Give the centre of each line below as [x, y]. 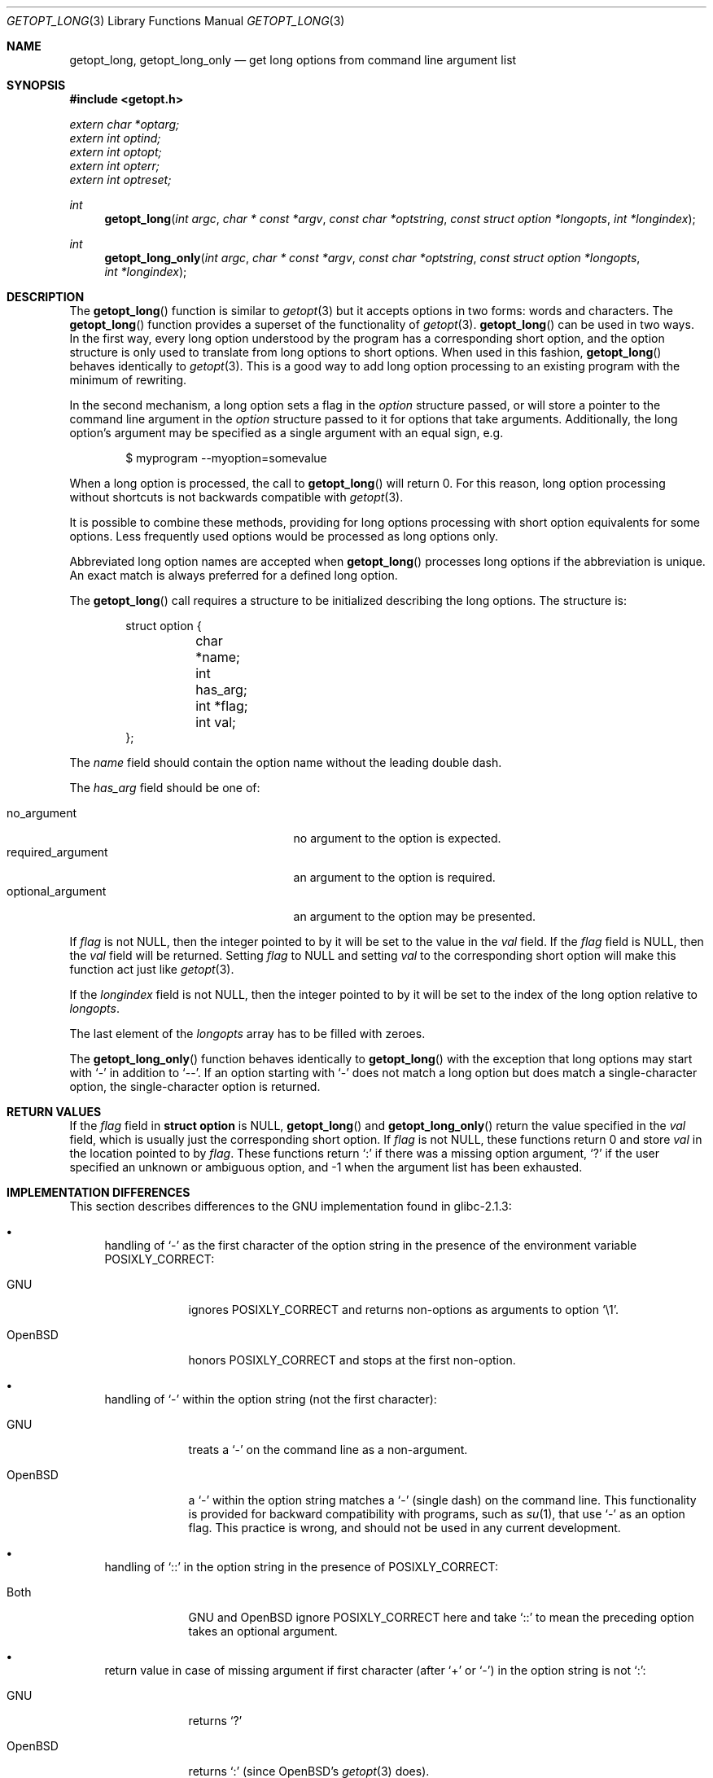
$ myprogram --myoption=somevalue [226, 458]
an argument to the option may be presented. [415, 916]
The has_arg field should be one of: [165, 788]
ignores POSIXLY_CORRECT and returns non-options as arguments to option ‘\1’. [404, 1309]
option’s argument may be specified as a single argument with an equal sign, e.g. [287, 433]
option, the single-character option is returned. [195, 1086]
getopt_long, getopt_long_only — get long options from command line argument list [293, 60]
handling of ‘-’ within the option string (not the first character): [271, 1399]
